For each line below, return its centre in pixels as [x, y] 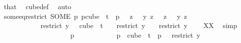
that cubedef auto [37, 6]
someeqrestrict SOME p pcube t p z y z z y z [95, 16]
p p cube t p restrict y [135, 35]
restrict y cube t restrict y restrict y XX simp [139, 25]
